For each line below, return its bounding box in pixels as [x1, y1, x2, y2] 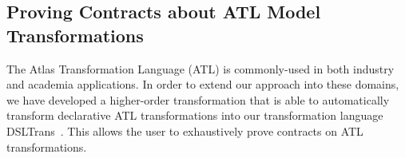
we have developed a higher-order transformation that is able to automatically [6, 91, 390, 108]
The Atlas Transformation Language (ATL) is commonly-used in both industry [6, 60, 395, 77]
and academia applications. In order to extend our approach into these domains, [6, 76, 399, 93]
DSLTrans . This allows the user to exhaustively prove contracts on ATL [6, 122, 363, 139]
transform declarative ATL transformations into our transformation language [6, 107, 383, 124]
